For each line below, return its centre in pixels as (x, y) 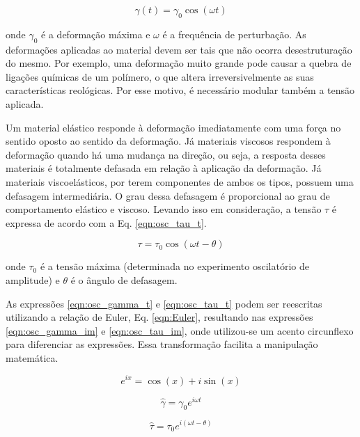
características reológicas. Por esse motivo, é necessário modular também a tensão (180, 90)
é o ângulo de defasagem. (124, 279)
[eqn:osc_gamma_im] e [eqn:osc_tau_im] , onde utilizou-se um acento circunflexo (180, 330)
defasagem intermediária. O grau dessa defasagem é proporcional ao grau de (168, 195)
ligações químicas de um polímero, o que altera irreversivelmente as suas (160, 76)
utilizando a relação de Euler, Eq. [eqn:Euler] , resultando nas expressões (159, 317)
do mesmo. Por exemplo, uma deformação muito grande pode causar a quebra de (179, 63)
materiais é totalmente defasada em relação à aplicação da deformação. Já (164, 168)
